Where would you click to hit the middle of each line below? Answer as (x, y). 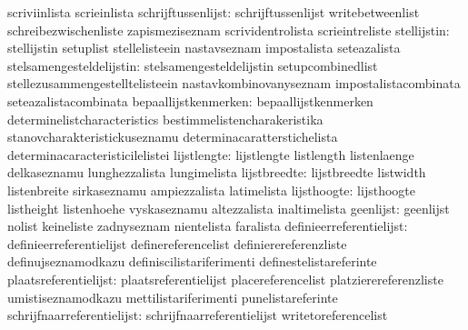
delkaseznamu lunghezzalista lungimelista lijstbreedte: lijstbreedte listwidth (217, 172)
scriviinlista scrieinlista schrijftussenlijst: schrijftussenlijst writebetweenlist (214, 12)
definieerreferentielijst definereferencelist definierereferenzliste (177, 243)
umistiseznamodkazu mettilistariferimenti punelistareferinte (173, 297)
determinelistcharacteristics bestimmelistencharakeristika (165, 119)
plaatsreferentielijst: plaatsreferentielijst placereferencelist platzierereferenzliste (225, 279)
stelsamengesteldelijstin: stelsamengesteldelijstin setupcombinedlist (193, 65)
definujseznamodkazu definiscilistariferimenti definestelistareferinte (192, 261)
